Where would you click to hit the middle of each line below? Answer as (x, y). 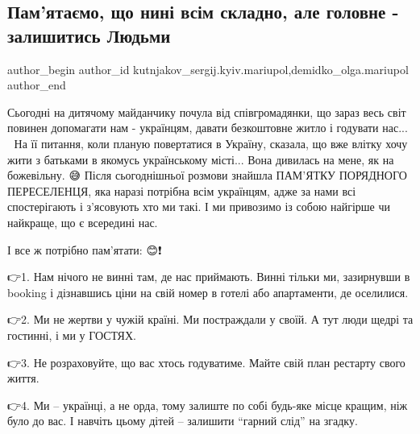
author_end (37, 85)
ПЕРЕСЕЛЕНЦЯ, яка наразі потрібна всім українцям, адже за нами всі (182, 190)
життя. (23, 378)
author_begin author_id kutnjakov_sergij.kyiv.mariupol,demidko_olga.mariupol (208, 69)
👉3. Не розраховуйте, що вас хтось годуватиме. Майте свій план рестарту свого (206, 362)
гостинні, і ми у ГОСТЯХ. (72, 335)
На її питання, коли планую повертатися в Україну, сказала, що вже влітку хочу (211, 143)
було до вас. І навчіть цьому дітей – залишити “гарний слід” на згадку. (183, 421)
